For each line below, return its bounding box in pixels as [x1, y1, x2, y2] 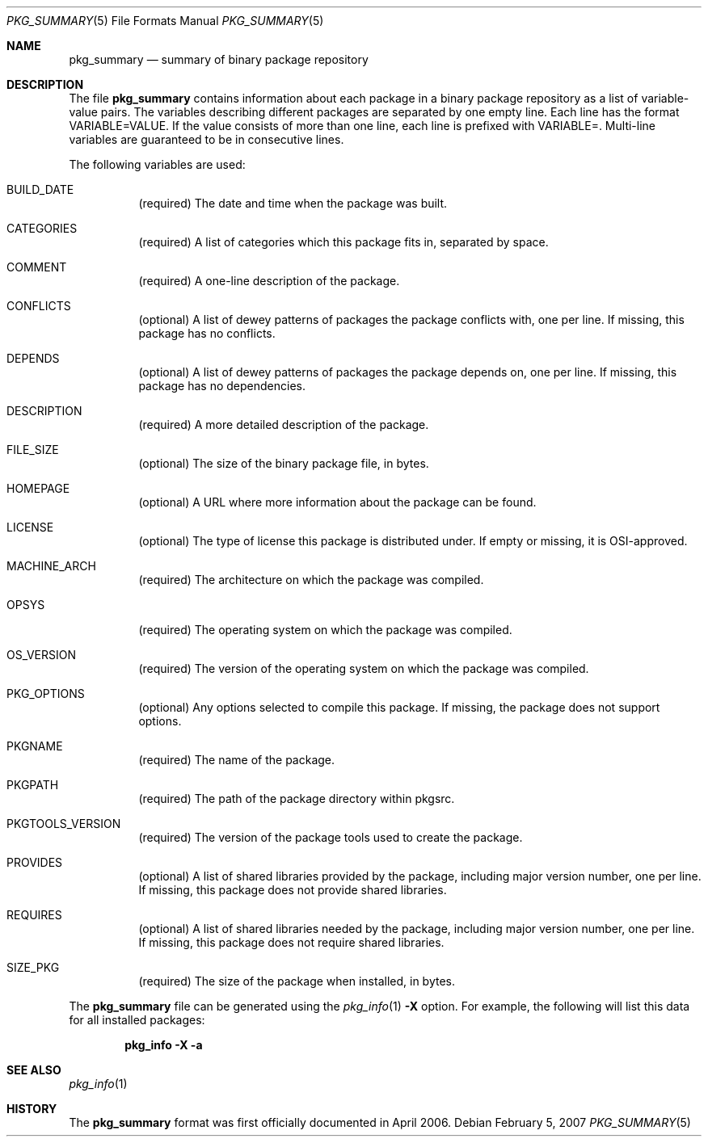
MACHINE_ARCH [6, 559, 96, 573]
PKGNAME [6, 739, 63, 753]
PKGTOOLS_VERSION [6, 817, 121, 830]
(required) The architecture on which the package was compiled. [138, 573, 484, 586]
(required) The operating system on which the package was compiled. [138, 623, 512, 637]
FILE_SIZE [6, 443, 59, 456]
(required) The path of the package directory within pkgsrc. [138, 792, 455, 805]
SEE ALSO [6, 1063, 61, 1077]
